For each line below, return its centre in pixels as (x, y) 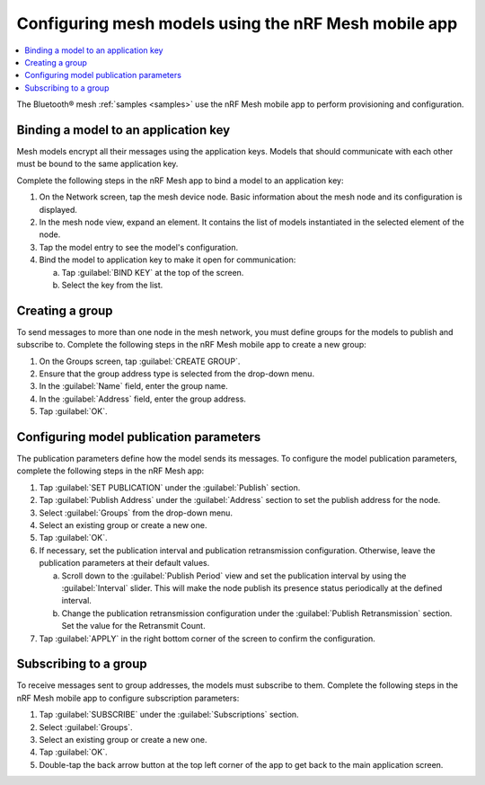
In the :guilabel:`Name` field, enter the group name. (133, 386)
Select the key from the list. (112, 285)
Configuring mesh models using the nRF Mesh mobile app (237, 23)
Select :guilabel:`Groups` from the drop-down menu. (136, 513)
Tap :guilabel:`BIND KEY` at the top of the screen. (153, 272)
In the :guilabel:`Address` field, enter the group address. (143, 399)
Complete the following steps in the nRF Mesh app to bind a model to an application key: (180, 181)
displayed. (58, 209)
